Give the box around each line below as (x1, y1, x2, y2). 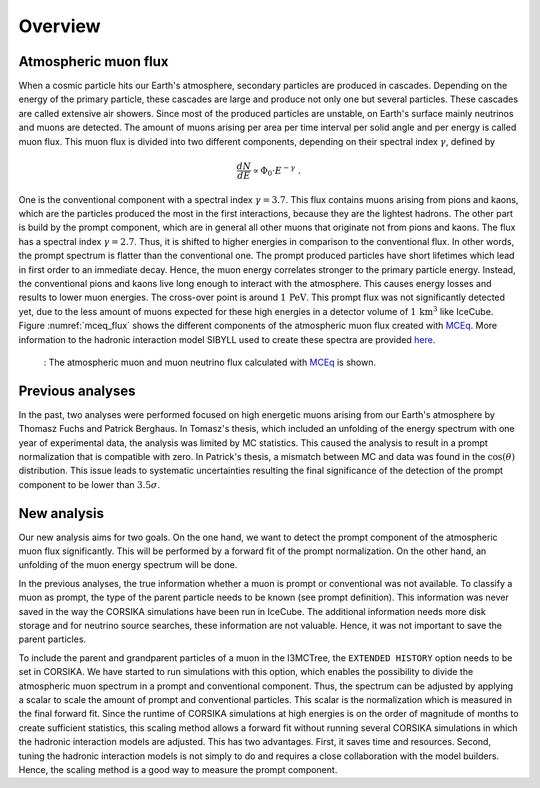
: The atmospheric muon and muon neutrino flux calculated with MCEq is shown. (43, 356, 377, 368)
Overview (18, 15, 101, 37)
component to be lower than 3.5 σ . (18, 478, 160, 490)
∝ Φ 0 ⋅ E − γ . (252, 163, 302, 179)
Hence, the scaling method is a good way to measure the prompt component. (18, 763, 338, 775)
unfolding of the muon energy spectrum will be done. (18, 559, 238, 571)
